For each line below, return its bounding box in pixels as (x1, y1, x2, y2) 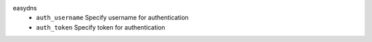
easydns (12, 4, 37, 12)
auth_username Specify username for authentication (36, 14, 189, 22)
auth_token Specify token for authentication (36, 23, 165, 31)
